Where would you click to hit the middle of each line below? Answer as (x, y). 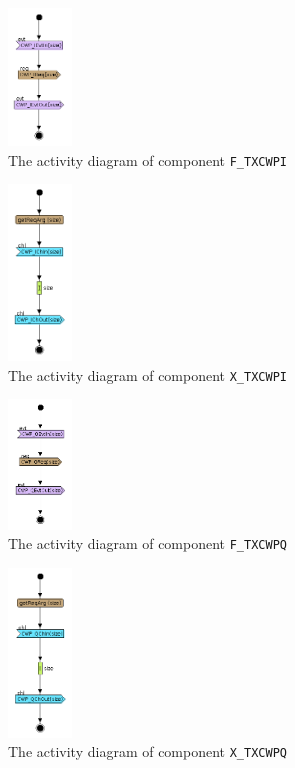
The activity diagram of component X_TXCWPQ (147, 751)
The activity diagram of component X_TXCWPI (147, 374)
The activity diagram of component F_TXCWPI (147, 159)
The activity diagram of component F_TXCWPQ (147, 543)
